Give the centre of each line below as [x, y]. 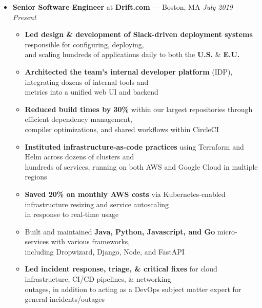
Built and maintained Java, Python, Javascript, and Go [120, 231]
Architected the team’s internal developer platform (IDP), [129, 71]
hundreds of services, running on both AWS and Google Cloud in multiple [141, 166]
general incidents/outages [65, 299]
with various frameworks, [90, 241]
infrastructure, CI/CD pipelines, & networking [98, 279]
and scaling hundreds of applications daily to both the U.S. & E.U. [132, 54]
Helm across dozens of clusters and [79, 157]
